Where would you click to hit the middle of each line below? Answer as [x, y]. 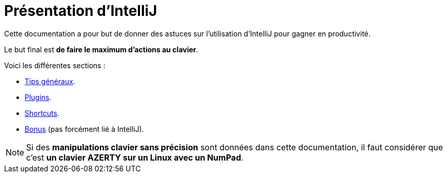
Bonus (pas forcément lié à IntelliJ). [84, 129]
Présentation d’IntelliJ [81, 11]
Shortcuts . [42, 113]
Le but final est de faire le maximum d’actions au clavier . [101, 49]
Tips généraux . [50, 81]
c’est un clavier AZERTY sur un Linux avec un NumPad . [135, 157]
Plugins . [38, 97]
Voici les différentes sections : [55, 65]
